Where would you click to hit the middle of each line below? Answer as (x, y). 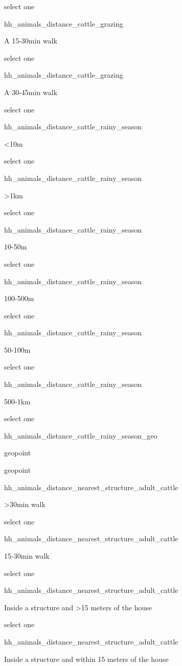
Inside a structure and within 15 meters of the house (86, 659)
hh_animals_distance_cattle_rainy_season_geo (81, 435)
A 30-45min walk (31, 92)
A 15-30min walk (31, 41)
